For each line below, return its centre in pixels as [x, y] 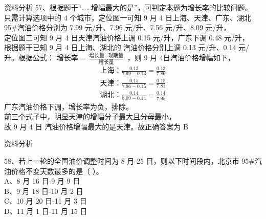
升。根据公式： [29, 58]
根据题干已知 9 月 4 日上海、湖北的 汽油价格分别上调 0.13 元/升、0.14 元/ [127, 47]
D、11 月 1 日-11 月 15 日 [46, 211]
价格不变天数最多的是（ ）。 [57, 171]
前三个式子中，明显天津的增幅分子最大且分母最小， [90, 116]
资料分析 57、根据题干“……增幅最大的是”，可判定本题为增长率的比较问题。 [128, 7]
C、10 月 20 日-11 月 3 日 [46, 201]
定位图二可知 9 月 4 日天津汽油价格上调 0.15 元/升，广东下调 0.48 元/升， [127, 37]
